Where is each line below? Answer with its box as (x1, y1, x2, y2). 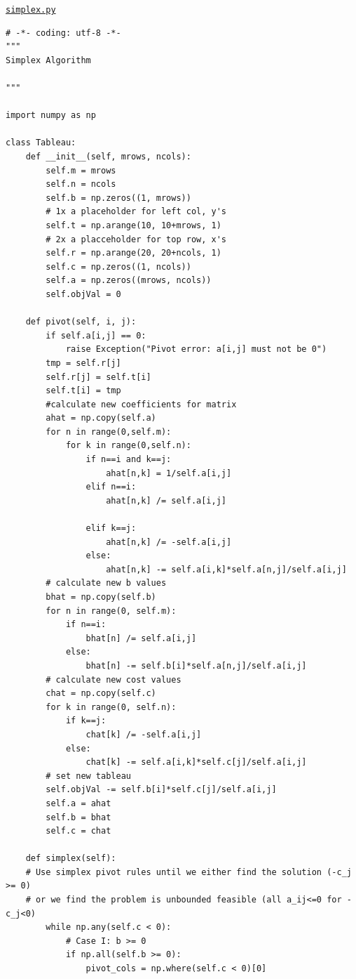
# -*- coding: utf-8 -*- (6, 27, 121, 38)
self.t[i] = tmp (46, 386, 121, 396)
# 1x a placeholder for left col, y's (46, 206, 226, 217)
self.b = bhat (46, 812, 111, 822)
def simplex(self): (25, 853, 116, 864)
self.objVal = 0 (46, 289, 121, 299)
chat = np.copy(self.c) (46, 688, 156, 699)
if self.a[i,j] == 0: (46, 330, 146, 341)
